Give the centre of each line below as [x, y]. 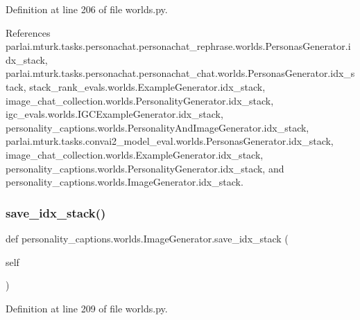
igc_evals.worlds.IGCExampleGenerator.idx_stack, [114, 114]
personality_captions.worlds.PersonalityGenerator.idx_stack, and [145, 168]
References [28, 32]
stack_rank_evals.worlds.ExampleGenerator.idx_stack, [147, 86]
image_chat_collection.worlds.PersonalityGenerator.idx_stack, [140, 100]
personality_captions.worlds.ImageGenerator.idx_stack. [125, 182]
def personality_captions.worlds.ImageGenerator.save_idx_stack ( [147, 238]
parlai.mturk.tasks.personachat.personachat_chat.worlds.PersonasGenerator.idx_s [180, 73]
